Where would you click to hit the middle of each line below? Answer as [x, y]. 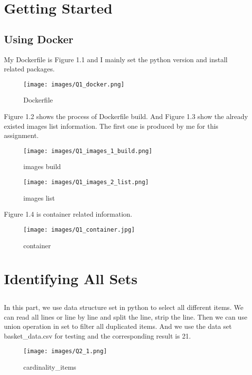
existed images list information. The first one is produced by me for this [111, 126]
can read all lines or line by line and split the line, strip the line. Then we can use [126, 316]
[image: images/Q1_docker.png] [74, 84]
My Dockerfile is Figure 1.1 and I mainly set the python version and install [116, 59]
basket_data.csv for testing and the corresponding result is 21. [98, 335]
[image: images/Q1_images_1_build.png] [88, 151]
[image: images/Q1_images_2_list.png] [86, 182]
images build [42, 166]
